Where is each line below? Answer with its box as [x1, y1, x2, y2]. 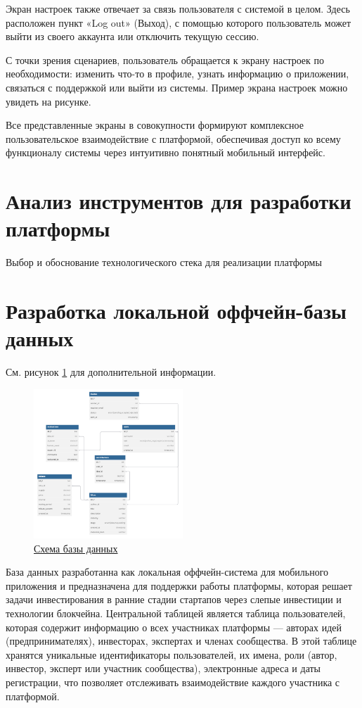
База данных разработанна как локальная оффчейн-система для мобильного [6, 564, 329, 579]
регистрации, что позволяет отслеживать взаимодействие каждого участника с [6, 674, 340, 689]
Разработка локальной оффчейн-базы [6, 296, 347, 325]
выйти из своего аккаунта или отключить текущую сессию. [6, 29, 259, 44]
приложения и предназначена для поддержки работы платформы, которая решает [6, 578, 352, 593]
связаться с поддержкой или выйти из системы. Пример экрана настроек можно [6, 80, 348, 94]
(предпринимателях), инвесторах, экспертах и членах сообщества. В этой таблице [6, 633, 357, 648]
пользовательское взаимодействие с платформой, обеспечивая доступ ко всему [6, 131, 341, 146]
